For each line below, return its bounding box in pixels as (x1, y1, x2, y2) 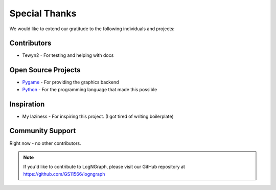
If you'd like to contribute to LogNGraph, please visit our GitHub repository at (23, 164, 185, 170)
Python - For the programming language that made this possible (22, 86, 157, 92)
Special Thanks (9, 8, 77, 19)
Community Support (9, 126, 76, 135)
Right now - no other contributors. (9, 140, 81, 146)
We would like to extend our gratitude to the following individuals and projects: (9, 26, 175, 32)
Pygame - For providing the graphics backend (22, 79, 119, 86)
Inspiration (9, 100, 45, 109)
